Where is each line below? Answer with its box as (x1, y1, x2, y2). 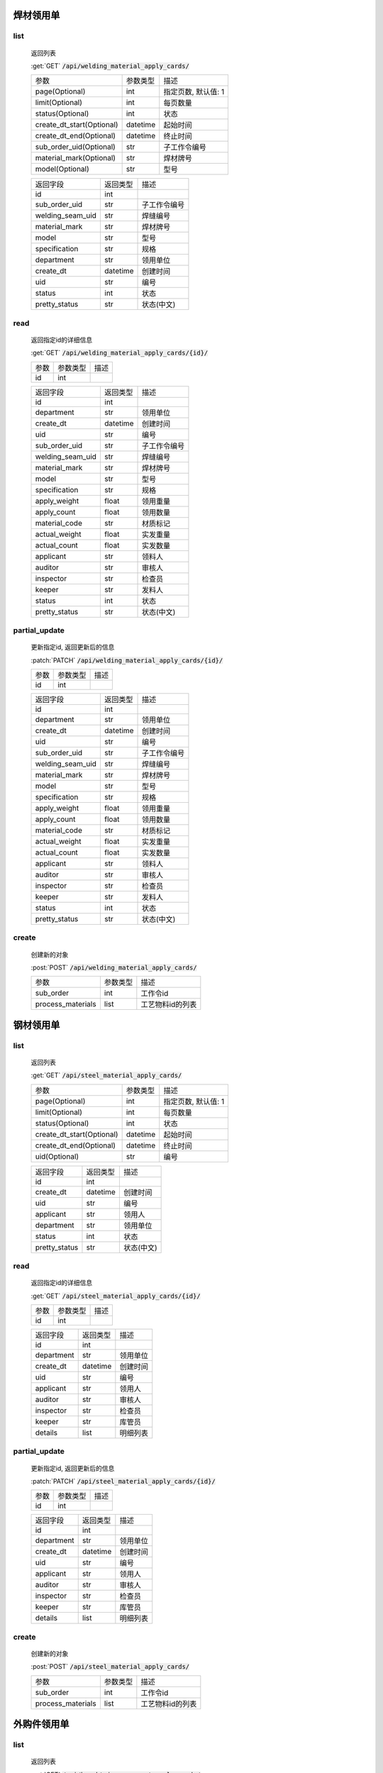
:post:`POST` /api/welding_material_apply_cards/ (30, 963, 198, 972)
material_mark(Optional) (35, 153, 116, 163)
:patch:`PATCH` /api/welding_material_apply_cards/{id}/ (30, 656, 223, 665)
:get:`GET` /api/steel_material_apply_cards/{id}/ (30, 1291, 201, 1300)
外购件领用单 (13, 1718, 70, 1730)
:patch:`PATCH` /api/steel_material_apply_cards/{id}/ (30, 1477, 216, 1486)
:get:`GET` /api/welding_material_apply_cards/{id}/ (30, 348, 209, 357)
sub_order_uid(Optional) (35, 142, 116, 152)
